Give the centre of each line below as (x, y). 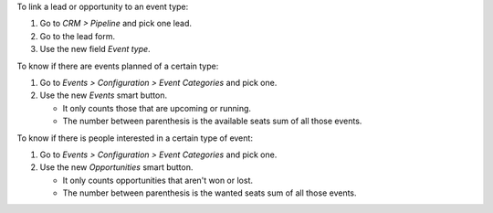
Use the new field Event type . (95, 49)
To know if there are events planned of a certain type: (118, 66)
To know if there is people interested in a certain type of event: (135, 138)
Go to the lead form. (78, 36)
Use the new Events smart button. (104, 95)
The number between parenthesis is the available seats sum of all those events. (212, 121)
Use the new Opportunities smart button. (116, 167)
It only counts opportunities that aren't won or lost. (158, 180)
